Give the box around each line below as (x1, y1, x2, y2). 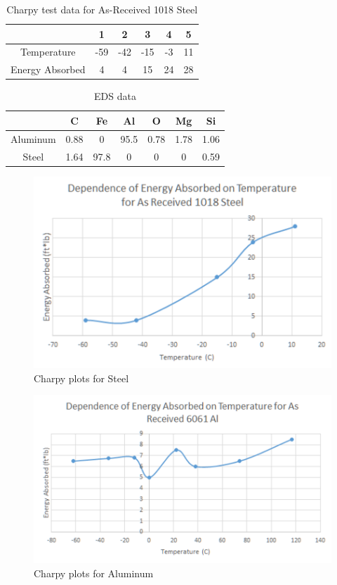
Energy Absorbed (11, 62, 86, 77)
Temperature (20, 44, 76, 59)
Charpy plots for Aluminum (34, 565, 154, 580)
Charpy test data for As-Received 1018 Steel (6, 2, 198, 16)
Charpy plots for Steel (34, 370, 129, 385)
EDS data (94, 89, 136, 103)
